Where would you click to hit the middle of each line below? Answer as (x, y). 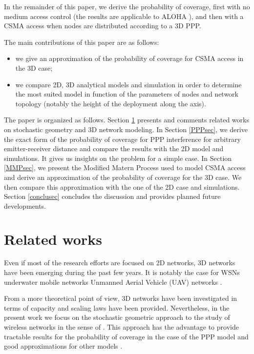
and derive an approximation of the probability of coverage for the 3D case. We (123, 177)
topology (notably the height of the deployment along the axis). (111, 103)
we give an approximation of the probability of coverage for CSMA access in (129, 58)
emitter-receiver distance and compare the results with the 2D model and (114, 148)
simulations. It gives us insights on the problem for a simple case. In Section (118, 158)
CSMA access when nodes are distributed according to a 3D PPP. (103, 26)
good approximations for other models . (63, 346)
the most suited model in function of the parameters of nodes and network (127, 94)
